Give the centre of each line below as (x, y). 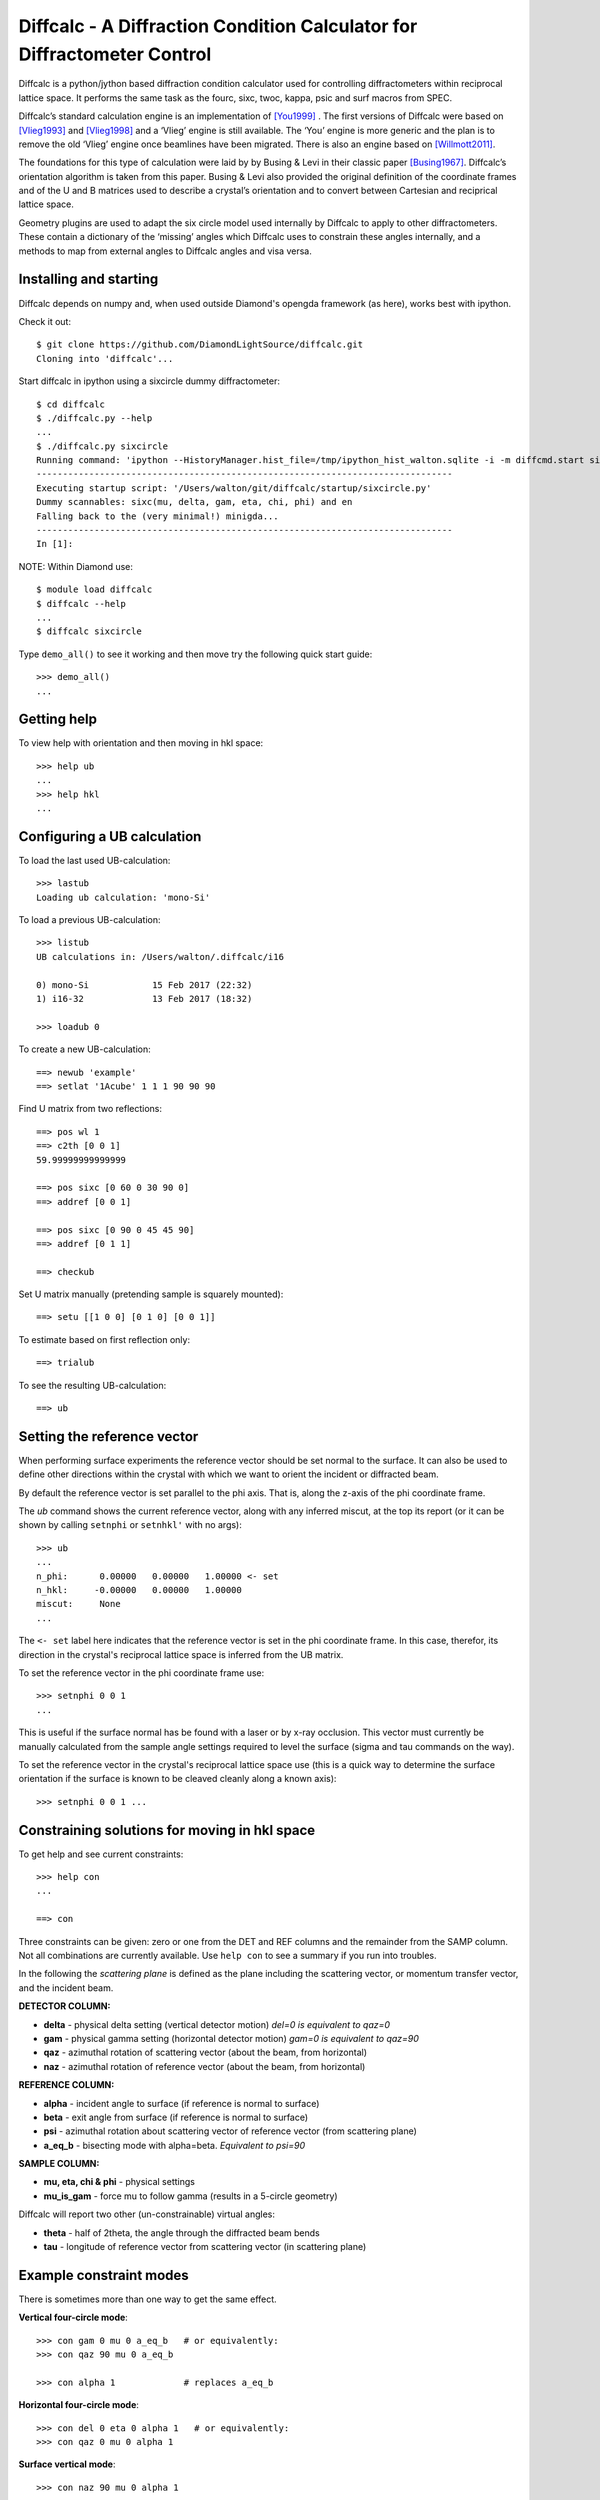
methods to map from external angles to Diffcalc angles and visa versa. (165, 251)
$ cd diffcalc (70, 404)
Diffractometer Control (115, 54)
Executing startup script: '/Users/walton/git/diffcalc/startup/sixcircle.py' (234, 488)
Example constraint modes (103, 2275)
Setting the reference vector (108, 1436)
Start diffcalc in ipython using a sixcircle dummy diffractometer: (149, 381)
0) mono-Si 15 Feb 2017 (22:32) (144, 984)
